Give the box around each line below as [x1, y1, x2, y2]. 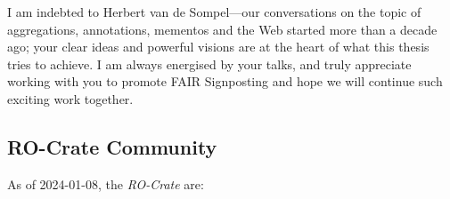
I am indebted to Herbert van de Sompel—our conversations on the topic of [7, 3, 421, 20]
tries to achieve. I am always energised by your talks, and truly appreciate [7, 54, 412, 73]
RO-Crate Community [7, 132, 217, 160]
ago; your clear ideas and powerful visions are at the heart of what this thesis [7, 37, 430, 56]
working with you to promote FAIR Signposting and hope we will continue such [7, 72, 443, 91]
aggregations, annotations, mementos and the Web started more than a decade [7, 20, 438, 38]
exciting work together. [7, 89, 134, 107]
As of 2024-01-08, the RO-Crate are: [7, 174, 204, 193]
